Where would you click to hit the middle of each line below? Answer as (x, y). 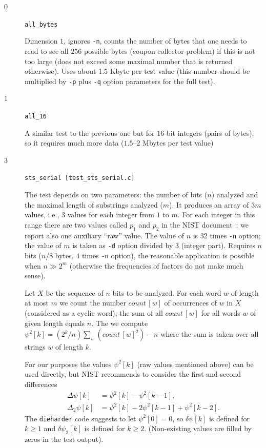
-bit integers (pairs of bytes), (209, 133)
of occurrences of (190, 303)
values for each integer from (111, 215)
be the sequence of (75, 292)
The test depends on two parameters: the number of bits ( (116, 195)
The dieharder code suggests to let (80, 418)
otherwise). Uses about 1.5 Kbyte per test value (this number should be (137, 71)
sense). (35, 276)
